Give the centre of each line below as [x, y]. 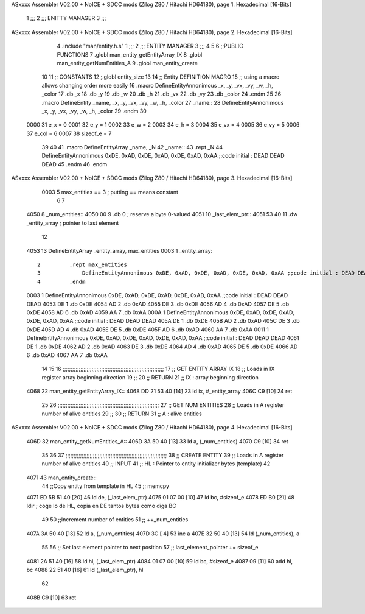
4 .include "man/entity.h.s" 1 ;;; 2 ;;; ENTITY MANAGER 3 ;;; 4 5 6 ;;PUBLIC [150, 46]
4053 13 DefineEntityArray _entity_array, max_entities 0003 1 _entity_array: [120, 250]
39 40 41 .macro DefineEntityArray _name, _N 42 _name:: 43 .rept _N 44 [132, 147]
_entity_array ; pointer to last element [73, 223]
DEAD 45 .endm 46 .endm [75, 164]
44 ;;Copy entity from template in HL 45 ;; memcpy [106, 486]
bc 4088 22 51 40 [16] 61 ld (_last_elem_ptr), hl [85, 570]
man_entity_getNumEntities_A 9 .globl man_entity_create [127, 63]
